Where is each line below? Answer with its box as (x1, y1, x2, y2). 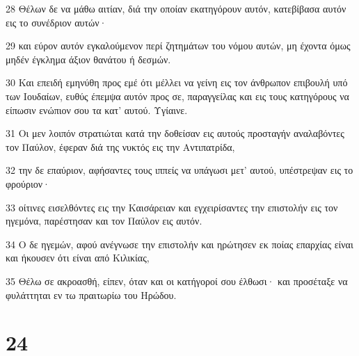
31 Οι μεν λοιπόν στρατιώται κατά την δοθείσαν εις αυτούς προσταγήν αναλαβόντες (6, 126, 344, 140)
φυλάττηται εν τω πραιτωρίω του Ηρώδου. (6, 287, 177, 302)
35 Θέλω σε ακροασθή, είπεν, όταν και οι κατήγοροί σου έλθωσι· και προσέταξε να (6, 273, 348, 288)
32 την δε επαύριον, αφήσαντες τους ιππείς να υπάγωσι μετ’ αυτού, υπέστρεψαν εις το (6, 163, 353, 177)
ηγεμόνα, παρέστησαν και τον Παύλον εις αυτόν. (6, 213, 202, 228)
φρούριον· (6, 176, 50, 191)
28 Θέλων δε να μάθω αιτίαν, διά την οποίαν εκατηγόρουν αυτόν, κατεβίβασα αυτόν (6, 1, 346, 15)
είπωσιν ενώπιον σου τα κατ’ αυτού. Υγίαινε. (6, 102, 188, 117)
